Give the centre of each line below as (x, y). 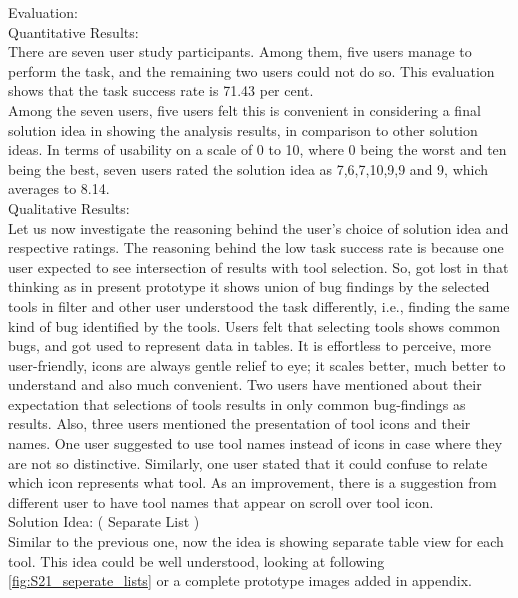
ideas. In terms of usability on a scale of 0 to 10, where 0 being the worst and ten (257, 149)
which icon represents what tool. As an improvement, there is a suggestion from (252, 482)
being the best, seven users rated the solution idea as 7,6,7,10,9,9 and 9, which (248, 168)
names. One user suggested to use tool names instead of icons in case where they (255, 443)
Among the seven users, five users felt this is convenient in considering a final (244, 109)
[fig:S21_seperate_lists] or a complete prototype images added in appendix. (240, 580)
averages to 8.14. (59, 188)
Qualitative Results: (69, 207)
